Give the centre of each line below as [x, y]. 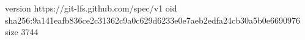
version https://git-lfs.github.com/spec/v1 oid [91, 8]
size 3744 [22, 32]
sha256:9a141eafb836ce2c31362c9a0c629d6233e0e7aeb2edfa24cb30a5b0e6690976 [153, 20]
